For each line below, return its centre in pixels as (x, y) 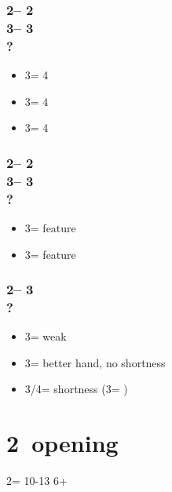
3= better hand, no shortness (95, 362)
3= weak (46, 336)
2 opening (62, 443)
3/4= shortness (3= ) (76, 389)
